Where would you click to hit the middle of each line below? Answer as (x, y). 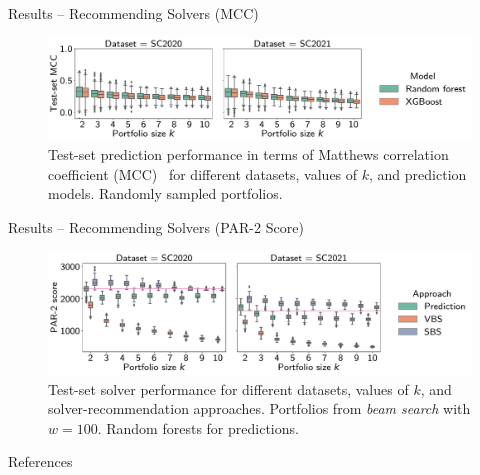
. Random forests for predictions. (198, 427)
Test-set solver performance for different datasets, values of (228, 388)
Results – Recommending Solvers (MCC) (133, 13)
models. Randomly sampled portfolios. (165, 193)
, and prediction (418, 173)
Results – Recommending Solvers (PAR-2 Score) (156, 227)
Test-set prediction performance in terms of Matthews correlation (248, 154)
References (40, 461)
